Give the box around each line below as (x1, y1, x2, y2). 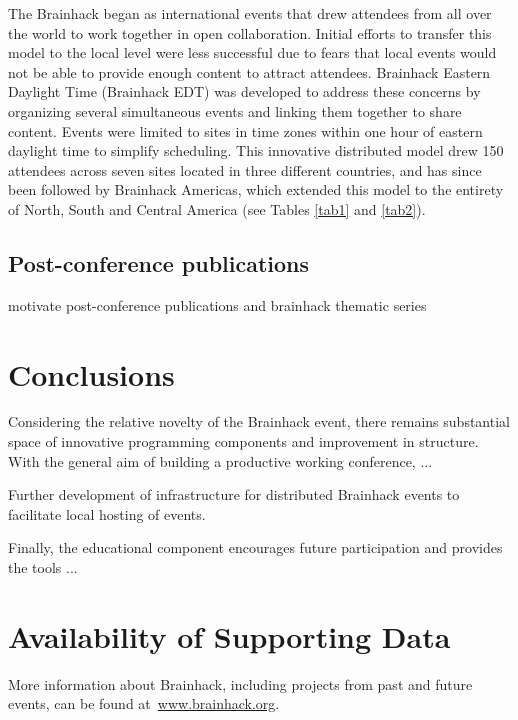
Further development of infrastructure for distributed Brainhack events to (8, 484, 460, 505)
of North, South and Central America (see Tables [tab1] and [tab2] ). (8, 198, 426, 219)
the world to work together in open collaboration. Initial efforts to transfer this (8, 22, 492, 43)
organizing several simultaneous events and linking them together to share (8, 100, 462, 121)
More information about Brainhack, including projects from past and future (8, 673, 473, 694)
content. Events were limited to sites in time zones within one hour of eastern (8, 120, 483, 141)
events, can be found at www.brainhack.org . (8, 693, 280, 714)
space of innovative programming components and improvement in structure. (8, 431, 479, 452)
